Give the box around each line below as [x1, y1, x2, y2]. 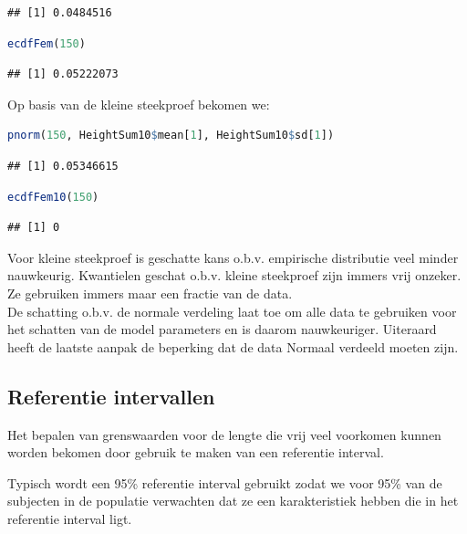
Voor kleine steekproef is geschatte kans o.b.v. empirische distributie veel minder [7, 247, 459, 267]
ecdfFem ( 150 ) [7, 37, 86, 50]
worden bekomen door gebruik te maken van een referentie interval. [7, 443, 384, 462]
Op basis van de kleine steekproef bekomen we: [7, 94, 270, 113]
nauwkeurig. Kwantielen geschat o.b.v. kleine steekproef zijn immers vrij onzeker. [7, 266, 462, 285]
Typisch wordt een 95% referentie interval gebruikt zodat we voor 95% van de [7, 473, 442, 492]
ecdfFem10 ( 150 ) [7, 190, 99, 204]
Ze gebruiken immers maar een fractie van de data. [7, 283, 293, 302]
